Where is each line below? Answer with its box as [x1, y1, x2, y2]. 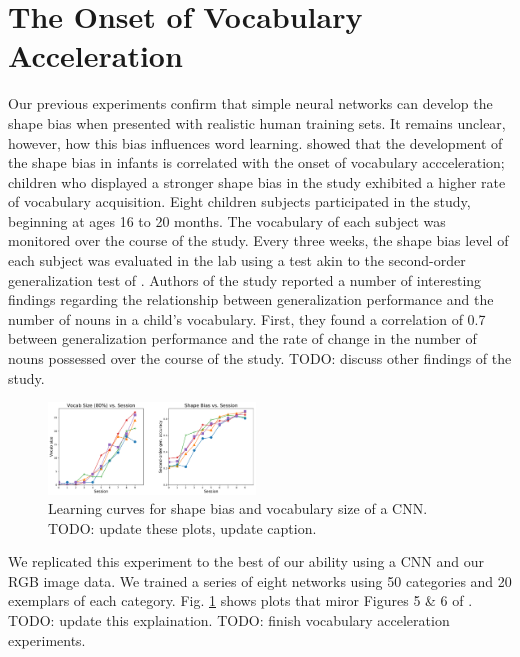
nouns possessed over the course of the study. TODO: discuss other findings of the [8, 348, 512, 369]
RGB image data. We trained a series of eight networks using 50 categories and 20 [8, 570, 512, 591]
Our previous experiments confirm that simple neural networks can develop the [8, 93, 493, 114]
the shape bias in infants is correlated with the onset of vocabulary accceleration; [8, 152, 505, 173]
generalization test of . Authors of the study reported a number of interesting [8, 269, 482, 290]
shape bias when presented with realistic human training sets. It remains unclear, [8, 112, 506, 133]
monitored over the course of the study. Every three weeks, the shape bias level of [8, 230, 509, 251]
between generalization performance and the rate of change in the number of [8, 328, 477, 349]
